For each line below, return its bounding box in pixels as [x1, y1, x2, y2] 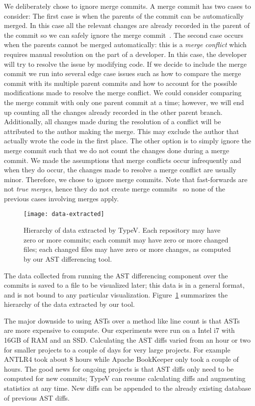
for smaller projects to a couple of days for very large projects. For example [4, 344, 230, 354]
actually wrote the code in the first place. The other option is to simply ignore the [4, 135, 251, 146]
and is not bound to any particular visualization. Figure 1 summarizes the [4, 289, 228, 299]
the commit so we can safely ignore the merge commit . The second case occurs [4, 29, 244, 40]
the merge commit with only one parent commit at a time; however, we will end [4, 97, 244, 107]
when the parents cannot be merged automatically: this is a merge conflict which [4, 39, 247, 50]
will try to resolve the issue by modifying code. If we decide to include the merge [4, 58, 247, 69]
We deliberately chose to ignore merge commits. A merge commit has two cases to [4, 1, 251, 11]
